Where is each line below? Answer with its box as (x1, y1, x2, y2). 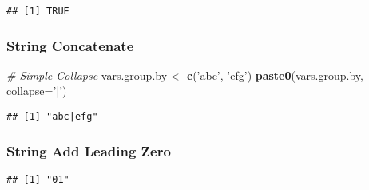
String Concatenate (6, 35, 134, 55)
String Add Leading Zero (6, 141, 171, 160)
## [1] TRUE (6, 6, 69, 17)
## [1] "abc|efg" (6, 111, 98, 123)
